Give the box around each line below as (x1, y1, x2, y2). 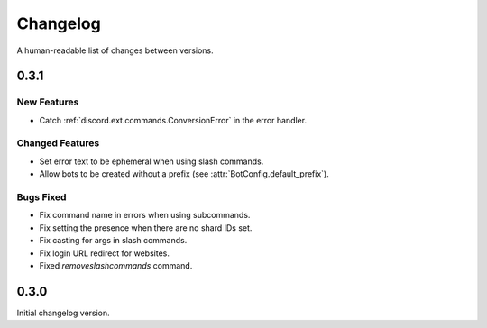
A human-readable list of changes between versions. (16, 45, 214, 56)
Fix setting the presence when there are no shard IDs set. (39, 222, 253, 233)
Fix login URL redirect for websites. (39, 248, 170, 259)
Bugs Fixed (16, 191, 67, 203)
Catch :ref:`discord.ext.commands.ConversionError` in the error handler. (39, 114, 307, 125)
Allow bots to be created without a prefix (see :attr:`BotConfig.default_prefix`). (39, 169, 329, 179)
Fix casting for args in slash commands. (39, 235, 188, 246)
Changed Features (16, 137, 100, 150)
